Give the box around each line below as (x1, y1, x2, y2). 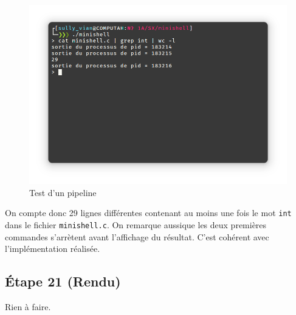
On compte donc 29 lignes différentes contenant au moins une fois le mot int (5, 206, 292, 219)
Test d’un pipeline (29, 186, 97, 198)
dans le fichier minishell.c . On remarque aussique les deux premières (5, 218, 267, 231)
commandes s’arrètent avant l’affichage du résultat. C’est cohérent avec (5, 230, 269, 243)
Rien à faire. (5, 300, 51, 313)
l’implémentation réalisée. (5, 242, 100, 255)
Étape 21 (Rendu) (5, 272, 121, 291)
